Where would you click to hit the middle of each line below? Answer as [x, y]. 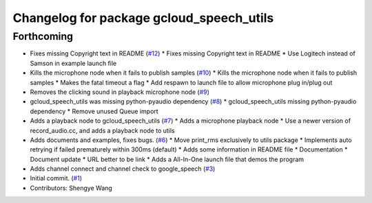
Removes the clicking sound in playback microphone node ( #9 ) [120, 92]
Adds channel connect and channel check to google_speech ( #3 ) [123, 169]
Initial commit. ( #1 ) [56, 178]
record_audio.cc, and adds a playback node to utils [102, 130]
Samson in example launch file [73, 63]
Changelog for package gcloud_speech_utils [143, 18]
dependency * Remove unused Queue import [94, 111]
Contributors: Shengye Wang [71, 188]
